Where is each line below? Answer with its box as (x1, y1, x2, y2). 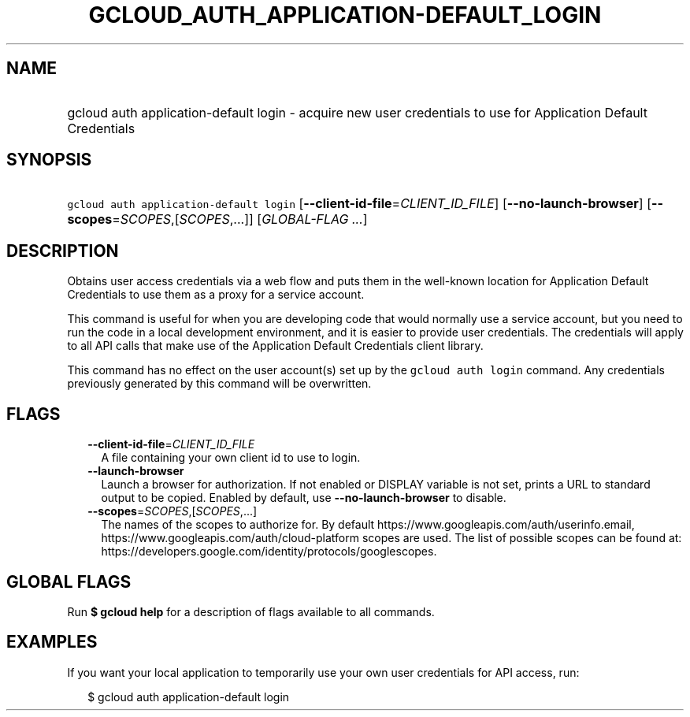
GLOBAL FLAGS (6, 571, 132, 592)
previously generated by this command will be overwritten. (67, 377, 372, 391)
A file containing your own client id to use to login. (101, 451, 361, 465)
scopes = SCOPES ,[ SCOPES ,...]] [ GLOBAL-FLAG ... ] (67, 211, 368, 228)
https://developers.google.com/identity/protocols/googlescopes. (101, 544, 437, 559)
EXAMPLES (6, 632, 98, 652)
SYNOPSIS (6, 150, 92, 170)
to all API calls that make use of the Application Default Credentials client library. (67, 339, 484, 353)
